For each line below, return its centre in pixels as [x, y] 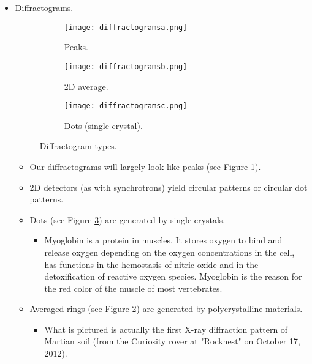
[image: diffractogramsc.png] [126, 106]
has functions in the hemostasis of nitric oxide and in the [151, 264]
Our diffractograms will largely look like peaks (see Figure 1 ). [145, 166]
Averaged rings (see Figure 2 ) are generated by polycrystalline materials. [166, 309]
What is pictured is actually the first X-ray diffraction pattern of [166, 329]
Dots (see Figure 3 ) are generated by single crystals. [127, 219]
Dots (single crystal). [103, 125]
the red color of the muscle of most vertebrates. [133, 288]
